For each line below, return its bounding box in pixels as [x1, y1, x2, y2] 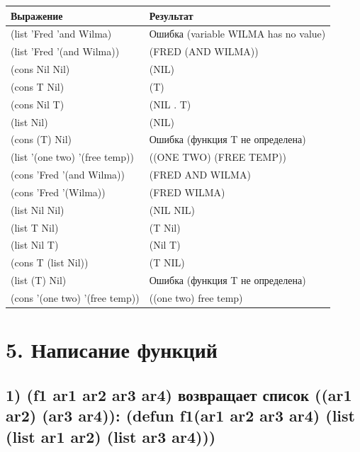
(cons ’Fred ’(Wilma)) [11, 184, 106, 199]
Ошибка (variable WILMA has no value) [149, 26, 326, 41]
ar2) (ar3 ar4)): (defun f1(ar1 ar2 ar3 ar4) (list [6, 405, 355, 426]
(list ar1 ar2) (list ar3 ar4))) [6, 425, 216, 447]
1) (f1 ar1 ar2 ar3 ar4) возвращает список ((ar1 [6, 383, 352, 405]
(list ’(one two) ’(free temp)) [11, 149, 134, 164]
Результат [149, 8, 193, 23]
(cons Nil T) [11, 96, 64, 111]
